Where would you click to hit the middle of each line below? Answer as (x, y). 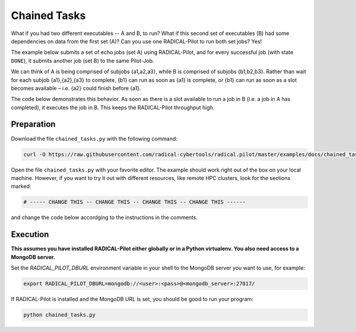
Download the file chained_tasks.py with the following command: (94, 138)
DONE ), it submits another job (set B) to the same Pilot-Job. (82, 61)
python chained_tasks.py (60, 314)
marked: (21, 186)
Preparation (33, 124)
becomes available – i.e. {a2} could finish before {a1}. (76, 88)
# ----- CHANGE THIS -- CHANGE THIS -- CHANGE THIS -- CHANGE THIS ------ (135, 202)
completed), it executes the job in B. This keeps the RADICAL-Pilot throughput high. (113, 107)
